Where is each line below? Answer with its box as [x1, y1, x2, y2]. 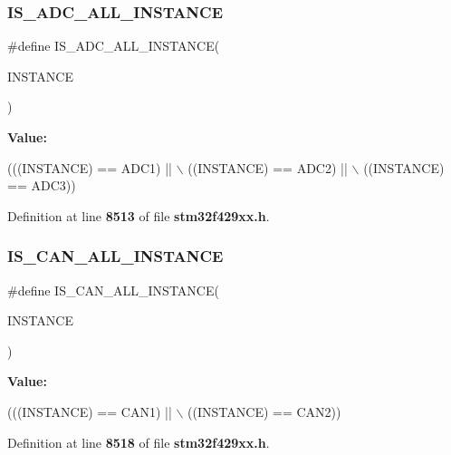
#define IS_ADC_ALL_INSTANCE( [7, 36, 220, 55]
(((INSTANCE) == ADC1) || [7, 158, 173, 177]
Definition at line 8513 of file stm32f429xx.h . [7, 206, 270, 225]
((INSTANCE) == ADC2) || [187, 158, 348, 177]
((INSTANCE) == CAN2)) [187, 402, 341, 421]
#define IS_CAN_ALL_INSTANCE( [7, 280, 219, 299]
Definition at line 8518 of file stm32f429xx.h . [7, 432, 270, 451]
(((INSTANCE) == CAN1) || [7, 402, 172, 421]
